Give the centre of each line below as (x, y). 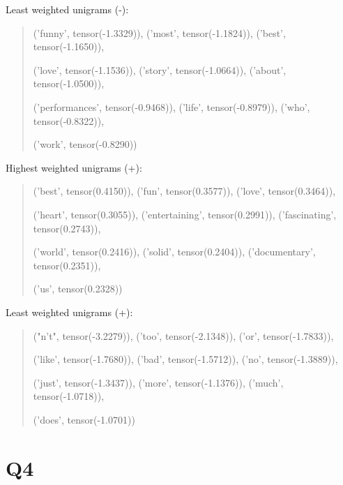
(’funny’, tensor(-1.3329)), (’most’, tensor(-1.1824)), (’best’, (159, 32)
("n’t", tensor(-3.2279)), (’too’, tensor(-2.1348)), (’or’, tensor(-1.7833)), (183, 335)
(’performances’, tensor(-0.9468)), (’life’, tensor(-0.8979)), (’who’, (171, 106)
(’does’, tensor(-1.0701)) (84, 419)
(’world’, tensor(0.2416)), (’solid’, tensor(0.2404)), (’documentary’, (174, 252)
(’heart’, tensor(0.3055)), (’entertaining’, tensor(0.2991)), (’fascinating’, (185, 214)
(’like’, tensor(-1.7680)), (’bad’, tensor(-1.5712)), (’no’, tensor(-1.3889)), (185, 359)
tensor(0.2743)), (67, 228)
